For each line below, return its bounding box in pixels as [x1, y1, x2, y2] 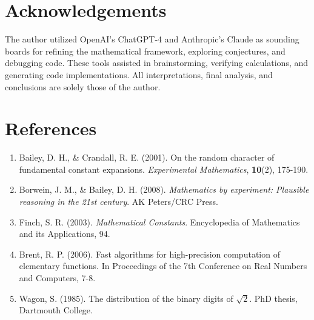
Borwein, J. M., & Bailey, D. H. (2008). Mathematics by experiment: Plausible [19, 183, 309, 196]
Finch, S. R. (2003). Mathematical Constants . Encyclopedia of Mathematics [19, 215, 300, 228]
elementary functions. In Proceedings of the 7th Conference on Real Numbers [19, 259, 307, 272]
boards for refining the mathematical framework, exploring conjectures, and [5, 44, 286, 57]
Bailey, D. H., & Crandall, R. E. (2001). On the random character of [19, 151, 275, 164]
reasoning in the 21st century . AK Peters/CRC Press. [19, 195, 218, 207]
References [5, 116, 97, 141]
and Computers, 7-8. [19, 271, 96, 284]
